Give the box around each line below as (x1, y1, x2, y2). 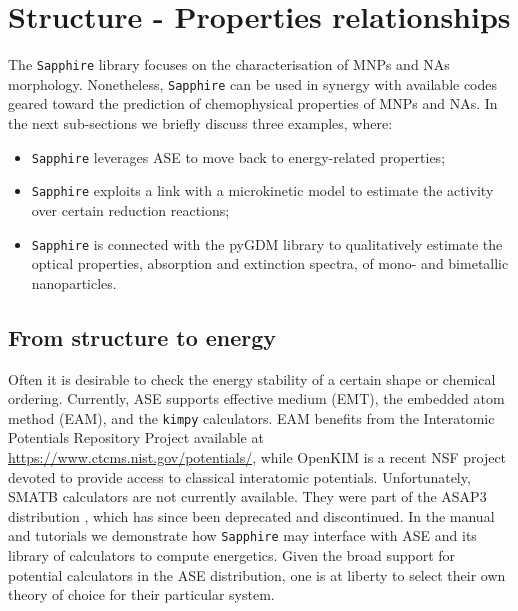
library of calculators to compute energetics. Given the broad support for (8, 545, 456, 566)
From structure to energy (8, 321, 277, 352)
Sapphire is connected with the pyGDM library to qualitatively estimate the (31, 233, 503, 254)
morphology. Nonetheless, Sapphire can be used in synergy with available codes (8, 73, 498, 94)
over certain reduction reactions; (31, 199, 230, 220)
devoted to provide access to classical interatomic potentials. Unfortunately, (8, 466, 471, 487)
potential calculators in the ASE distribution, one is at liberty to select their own (8, 564, 506, 585)
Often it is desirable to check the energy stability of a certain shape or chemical (8, 368, 496, 389)
